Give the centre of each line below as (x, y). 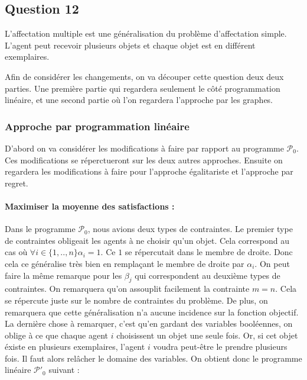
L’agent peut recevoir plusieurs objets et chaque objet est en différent (130, 45)
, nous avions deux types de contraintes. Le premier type (190, 229)
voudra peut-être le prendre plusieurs (220, 347)
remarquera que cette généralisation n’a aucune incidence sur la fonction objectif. (152, 312)
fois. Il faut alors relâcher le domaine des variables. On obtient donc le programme (153, 358)
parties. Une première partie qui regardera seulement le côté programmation (143, 88)
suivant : (64, 370)
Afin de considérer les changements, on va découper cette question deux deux (144, 76)
